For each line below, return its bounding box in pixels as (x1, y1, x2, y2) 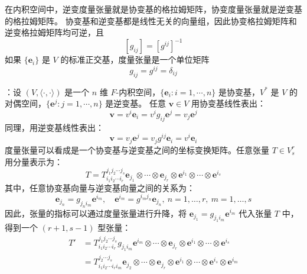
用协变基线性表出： (191, 97, 266, 109)
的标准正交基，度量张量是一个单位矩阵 (60, 53, 210, 66)
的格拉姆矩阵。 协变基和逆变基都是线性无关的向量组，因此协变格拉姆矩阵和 (5, 14, 297, 27)
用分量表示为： (5, 155, 63, 167)
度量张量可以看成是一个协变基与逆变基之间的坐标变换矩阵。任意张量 (5, 143, 269, 156)
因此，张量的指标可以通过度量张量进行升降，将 (5, 207, 187, 219)
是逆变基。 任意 (105, 97, 166, 109)
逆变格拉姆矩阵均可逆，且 (5, 26, 104, 38)
